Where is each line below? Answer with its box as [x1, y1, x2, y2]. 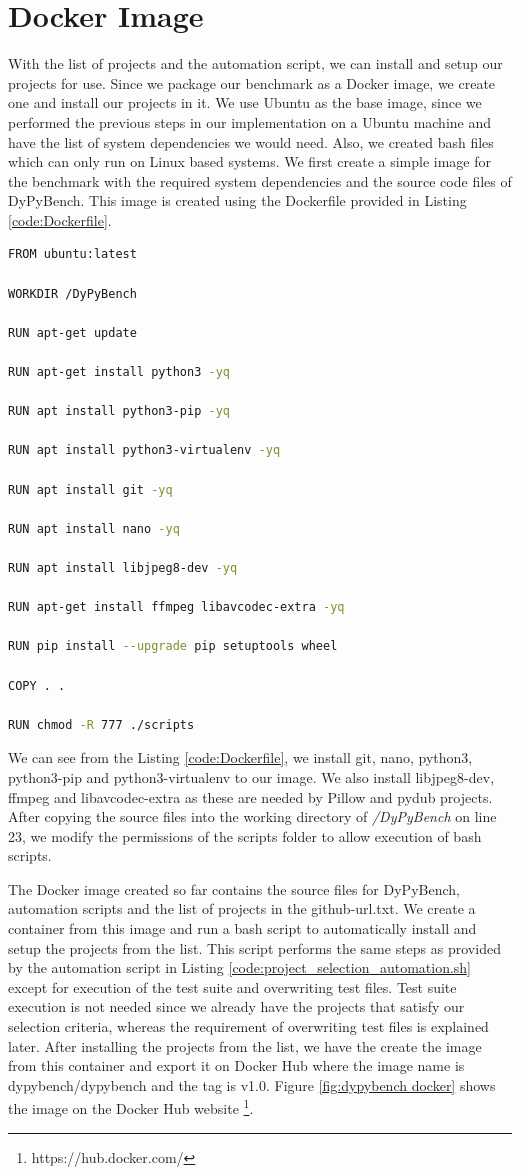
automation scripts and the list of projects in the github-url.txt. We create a [8, 898, 476, 919]
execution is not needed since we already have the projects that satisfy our [8, 996, 465, 1017]
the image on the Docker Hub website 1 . [8, 1095, 254, 1119]
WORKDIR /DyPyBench [8, 286, 137, 301]
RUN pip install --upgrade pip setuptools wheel [8, 639, 338, 654]
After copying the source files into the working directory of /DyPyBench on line [8, 806, 497, 827]
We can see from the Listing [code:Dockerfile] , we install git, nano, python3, [8, 747, 473, 768]
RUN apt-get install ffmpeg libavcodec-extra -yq [8, 600, 345, 615]
